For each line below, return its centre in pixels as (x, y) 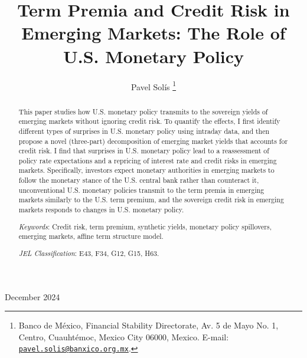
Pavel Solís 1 (153, 86)
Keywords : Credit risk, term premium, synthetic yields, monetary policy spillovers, (145, 226)
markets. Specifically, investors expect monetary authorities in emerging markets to (146, 170)
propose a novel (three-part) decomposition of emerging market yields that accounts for (153, 141)
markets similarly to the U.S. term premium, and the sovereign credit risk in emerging (151, 200)
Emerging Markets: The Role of (153, 33)
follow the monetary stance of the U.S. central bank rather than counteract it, (139, 180)
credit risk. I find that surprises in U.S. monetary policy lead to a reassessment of (144, 151)
